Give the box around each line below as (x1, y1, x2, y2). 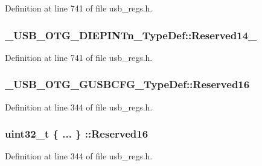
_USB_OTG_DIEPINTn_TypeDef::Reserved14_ (5, 27, 257, 42)
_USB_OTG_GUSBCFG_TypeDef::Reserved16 (5, 77, 250, 92)
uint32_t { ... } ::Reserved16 (5, 126, 149, 141)
